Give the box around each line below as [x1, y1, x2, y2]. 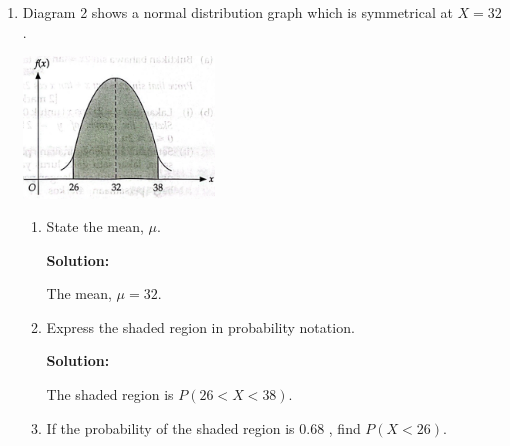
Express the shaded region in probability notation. [46, 316, 355, 337]
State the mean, [46, 216, 144, 237]
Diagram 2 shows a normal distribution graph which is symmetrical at [22, 2, 453, 22]
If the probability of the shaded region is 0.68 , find [46, 417, 361, 438]
